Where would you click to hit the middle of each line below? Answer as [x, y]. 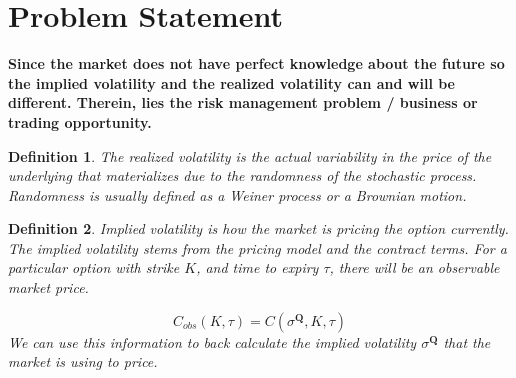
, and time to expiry [257, 267]
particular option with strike [94, 267]
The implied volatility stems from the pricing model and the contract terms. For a [257, 247]
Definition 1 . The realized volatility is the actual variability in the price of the [250, 155]
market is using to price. [83, 361]
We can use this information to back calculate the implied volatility [212, 341]
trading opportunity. [80, 121]
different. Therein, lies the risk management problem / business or [243, 102]
